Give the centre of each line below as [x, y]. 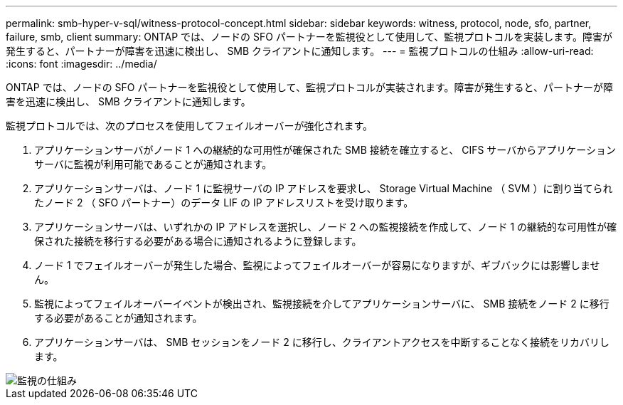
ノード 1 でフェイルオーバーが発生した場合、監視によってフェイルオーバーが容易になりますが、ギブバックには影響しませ [317, 265]
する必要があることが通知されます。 [118, 318]
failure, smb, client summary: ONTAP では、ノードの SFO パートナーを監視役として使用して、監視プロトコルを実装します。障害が [309, 37]
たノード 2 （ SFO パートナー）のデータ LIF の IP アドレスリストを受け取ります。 [224, 202]
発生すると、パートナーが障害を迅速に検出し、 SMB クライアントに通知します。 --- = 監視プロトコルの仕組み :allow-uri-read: [300, 51]
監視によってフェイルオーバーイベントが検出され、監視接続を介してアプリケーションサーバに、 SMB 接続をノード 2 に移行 [322, 304]
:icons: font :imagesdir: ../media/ [81, 64]
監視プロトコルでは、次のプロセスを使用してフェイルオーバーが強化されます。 [190, 126]
